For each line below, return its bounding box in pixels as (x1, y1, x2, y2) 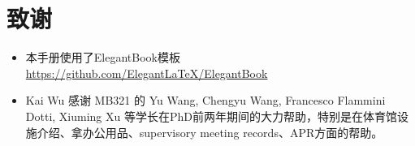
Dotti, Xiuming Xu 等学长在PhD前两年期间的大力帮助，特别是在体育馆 (25, 107, 397, 124)
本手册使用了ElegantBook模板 (25, 49, 180, 66)
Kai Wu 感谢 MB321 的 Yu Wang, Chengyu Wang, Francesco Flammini (25, 92, 386, 109)
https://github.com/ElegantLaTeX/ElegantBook (25, 64, 268, 81)
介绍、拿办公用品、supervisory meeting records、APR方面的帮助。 (37, 123, 383, 140)
